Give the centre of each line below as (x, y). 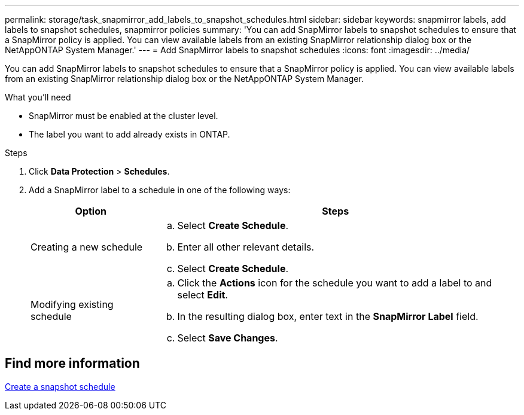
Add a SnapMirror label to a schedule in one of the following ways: (160, 190)
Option (91, 211)
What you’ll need (38, 97)
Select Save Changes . (228, 338)
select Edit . (202, 295)
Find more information (72, 364)
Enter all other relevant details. (246, 247)
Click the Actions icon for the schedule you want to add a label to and (335, 283)
